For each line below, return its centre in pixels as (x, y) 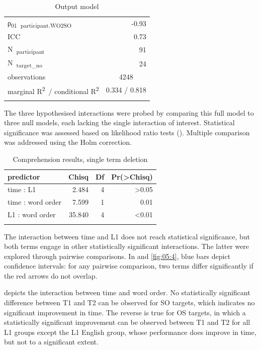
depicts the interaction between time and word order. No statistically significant (127, 292)
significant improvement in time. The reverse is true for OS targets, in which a (125, 312)
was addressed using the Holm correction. (68, 142)
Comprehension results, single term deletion (80, 159)
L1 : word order (32, 214)
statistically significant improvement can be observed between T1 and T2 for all (127, 322)
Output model (77, 6)
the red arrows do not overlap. (51, 275)
